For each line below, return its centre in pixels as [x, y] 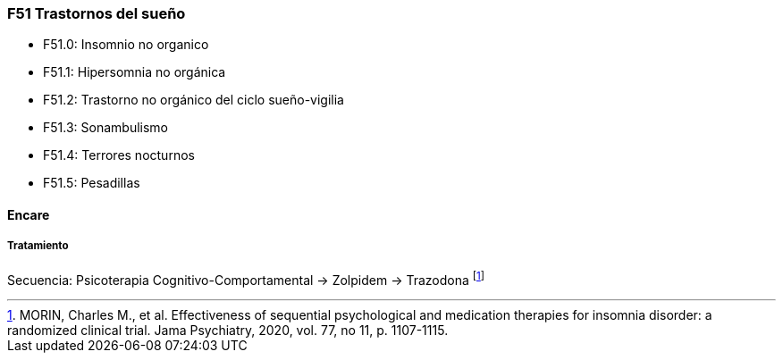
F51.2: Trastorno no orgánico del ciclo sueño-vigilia [194, 100]
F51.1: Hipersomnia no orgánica [135, 72]
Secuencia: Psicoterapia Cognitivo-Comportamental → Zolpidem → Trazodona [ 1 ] [246, 278]
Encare [29, 214]
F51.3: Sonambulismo [105, 128]
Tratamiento [38, 246]
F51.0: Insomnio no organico [126, 45]
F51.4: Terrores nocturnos [119, 155]
